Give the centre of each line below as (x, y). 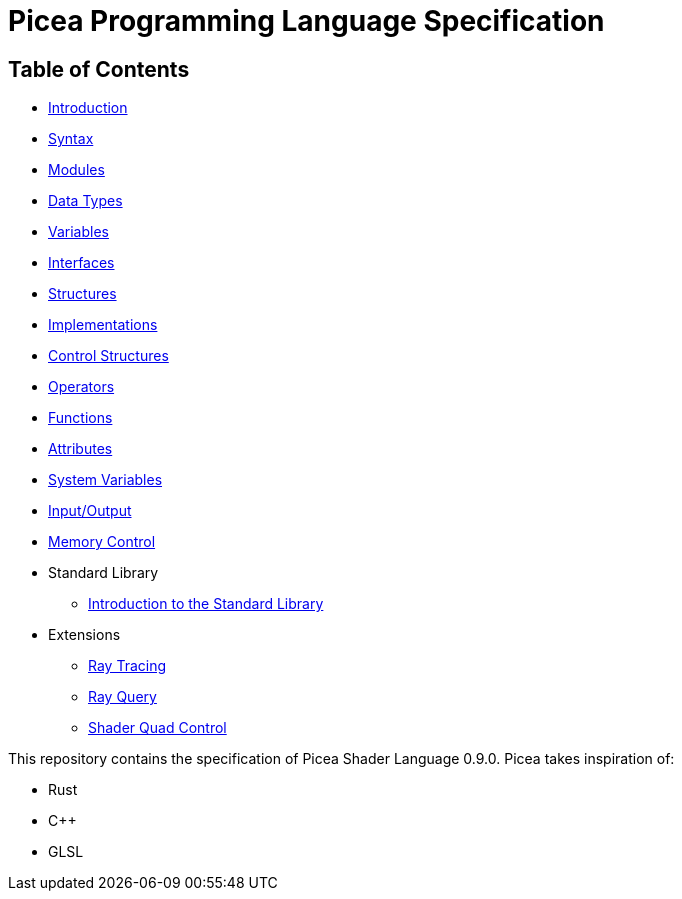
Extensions (84, 635)
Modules (76, 170)
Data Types (85, 201)
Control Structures (108, 356)
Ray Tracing (127, 666)
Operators (81, 387)
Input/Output (90, 511)
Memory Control (102, 542)
